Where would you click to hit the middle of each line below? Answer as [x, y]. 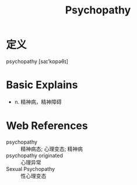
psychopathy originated [34, 155]
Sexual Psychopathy [31, 169]
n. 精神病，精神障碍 [38, 102]
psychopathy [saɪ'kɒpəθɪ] [37, 61]
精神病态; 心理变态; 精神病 [52, 149]
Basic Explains [42, 85]
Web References [47, 126]
